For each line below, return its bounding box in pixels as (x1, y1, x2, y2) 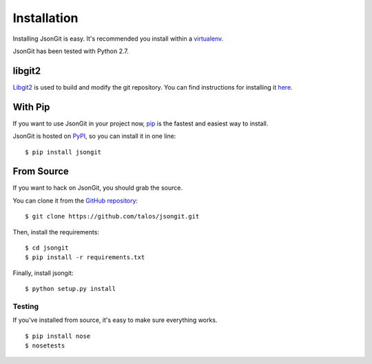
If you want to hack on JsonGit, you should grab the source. (12, 183, 183, 192)
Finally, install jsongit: (12, 269, 74, 277)
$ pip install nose (25, 332, 91, 340)
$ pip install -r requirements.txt (25, 254, 145, 261)
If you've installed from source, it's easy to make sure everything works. (12, 316, 218, 324)
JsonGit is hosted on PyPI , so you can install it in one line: (12, 132, 176, 141)
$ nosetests (25, 342, 65, 350)
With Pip (12, 101, 50, 113)
